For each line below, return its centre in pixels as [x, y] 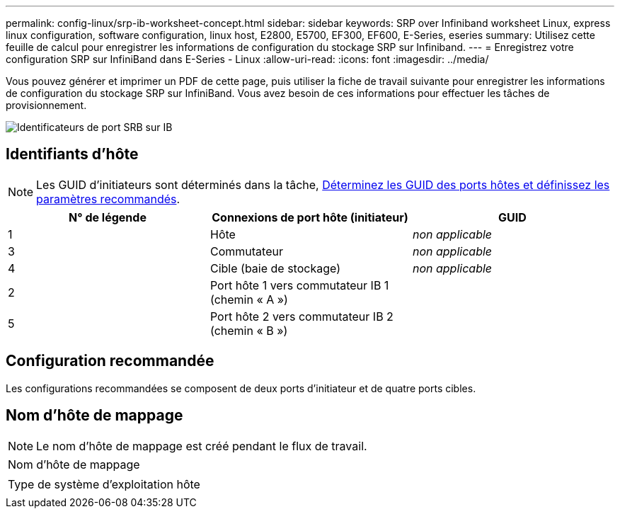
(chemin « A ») [249, 299]
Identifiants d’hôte [72, 154]
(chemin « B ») [249, 330]
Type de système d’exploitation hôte [104, 484]
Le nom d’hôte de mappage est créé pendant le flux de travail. [202, 446]
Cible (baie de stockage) [275, 268]
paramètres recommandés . [108, 199]
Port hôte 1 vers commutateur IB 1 [299, 285]
